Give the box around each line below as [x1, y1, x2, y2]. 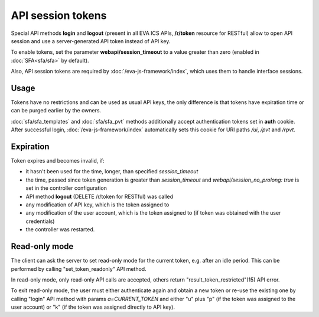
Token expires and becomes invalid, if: [11, 157, 105, 164]
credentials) [25, 218, 55, 225]
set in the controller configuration [25, 185, 108, 192]
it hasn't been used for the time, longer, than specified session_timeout [25, 168, 198, 175]
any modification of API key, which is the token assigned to [25, 201, 170, 208]
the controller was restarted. [25, 226, 95, 233]
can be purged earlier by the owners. [11, 107, 102, 114]
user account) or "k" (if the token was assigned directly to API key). [11, 303, 175, 310]
